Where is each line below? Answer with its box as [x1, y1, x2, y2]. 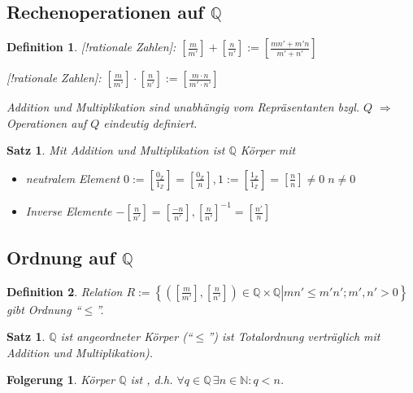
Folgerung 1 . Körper [7, 371, 115, 388]
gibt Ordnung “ [7, 300, 81, 317]
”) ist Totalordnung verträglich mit [207, 328, 380, 345]
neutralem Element [25, 169, 120, 186]
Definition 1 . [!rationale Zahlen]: [7, 38, 176, 55]
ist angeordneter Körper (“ [60, 328, 193, 345]
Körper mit [240, 142, 296, 159]
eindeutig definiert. [103, 114, 198, 131]
